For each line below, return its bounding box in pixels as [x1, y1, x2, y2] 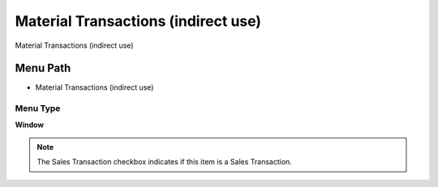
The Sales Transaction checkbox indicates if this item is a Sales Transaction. [36, 157, 292, 167]
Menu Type [15, 103, 61, 114]
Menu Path [15, 62, 71, 75]
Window [15, 120, 45, 130]
